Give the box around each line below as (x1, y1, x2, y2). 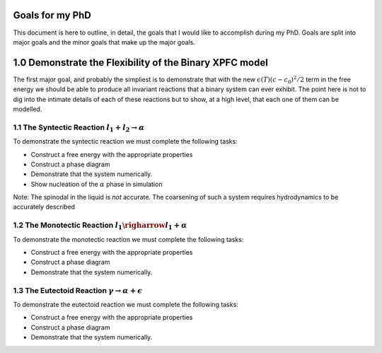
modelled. (13, 105, 42, 113)
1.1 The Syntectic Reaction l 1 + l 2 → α (13, 122, 145, 134)
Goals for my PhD (13, 9, 92, 21)
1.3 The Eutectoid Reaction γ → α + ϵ (13, 285, 143, 295)
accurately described (13, 202, 76, 212)
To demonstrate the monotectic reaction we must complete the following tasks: (13, 235, 244, 243)
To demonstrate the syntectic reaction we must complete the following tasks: (13, 137, 238, 146)
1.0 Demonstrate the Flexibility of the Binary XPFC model (13, 57, 268, 69)
